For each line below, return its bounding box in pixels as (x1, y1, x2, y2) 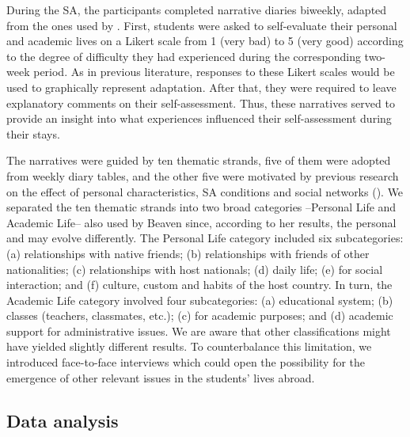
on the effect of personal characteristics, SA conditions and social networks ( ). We (6, 183, 404, 199)
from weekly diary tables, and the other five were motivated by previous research (6, 167, 399, 184)
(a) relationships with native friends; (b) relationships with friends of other (6, 245, 370, 261)
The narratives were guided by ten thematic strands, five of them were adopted (6, 152, 391, 169)
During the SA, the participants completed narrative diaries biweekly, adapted (6, 2, 387, 17)
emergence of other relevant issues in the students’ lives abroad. (6, 369, 315, 386)
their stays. (6, 125, 60, 142)
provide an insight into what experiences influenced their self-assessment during (6, 110, 392, 127)
